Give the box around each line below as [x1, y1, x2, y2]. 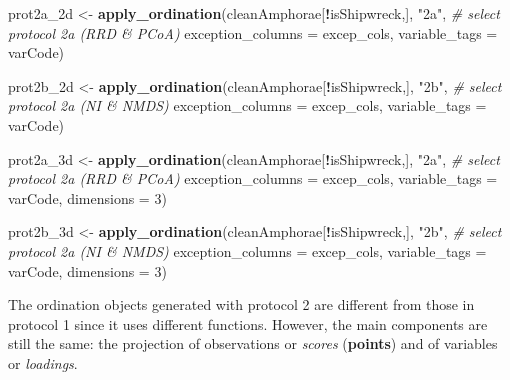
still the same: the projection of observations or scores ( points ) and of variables [8, 333, 498, 354]
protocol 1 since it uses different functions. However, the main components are [8, 313, 488, 334]
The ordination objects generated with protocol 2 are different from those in [8, 294, 475, 315]
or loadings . [8, 352, 78, 373]
